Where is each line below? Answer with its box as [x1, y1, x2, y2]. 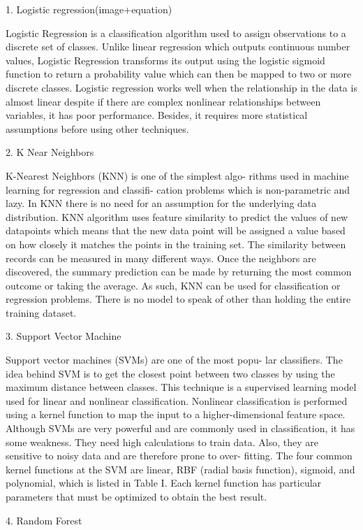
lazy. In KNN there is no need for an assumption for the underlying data [6, 196, 317, 210]
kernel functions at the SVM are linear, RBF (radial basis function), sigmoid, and [6, 461, 355, 476]
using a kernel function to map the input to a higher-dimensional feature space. [6, 407, 346, 422]
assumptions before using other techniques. [6, 121, 189, 136]
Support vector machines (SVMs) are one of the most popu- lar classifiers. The [6, 352, 343, 367]
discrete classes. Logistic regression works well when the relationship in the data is [6, 80, 357, 94]
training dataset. [6, 305, 77, 320]
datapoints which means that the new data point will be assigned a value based [6, 223, 346, 238]
